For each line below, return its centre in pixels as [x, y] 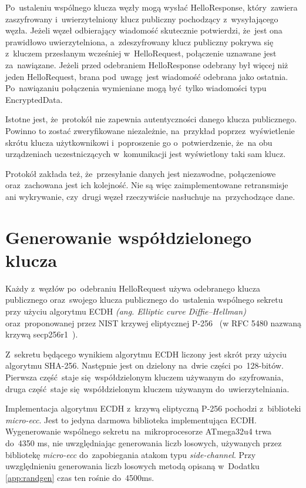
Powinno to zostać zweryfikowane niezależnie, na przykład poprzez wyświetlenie [150, 130]
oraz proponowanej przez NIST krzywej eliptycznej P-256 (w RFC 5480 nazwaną [153, 322]
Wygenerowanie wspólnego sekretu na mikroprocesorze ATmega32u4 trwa [139, 431]
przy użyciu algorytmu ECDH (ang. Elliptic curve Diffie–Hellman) [126, 311]
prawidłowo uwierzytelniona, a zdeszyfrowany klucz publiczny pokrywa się [139, 41]
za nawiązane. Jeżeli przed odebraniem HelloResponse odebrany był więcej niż [147, 64]
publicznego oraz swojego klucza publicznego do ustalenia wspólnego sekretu [144, 300]
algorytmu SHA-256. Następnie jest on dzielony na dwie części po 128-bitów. [144, 365]
